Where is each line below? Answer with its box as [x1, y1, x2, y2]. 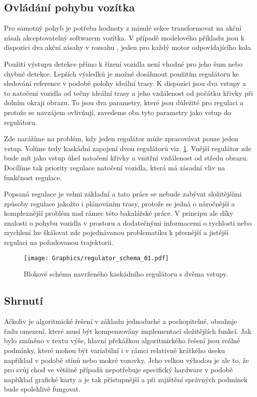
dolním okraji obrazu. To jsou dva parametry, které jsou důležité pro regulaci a [4, 97, 244, 108]
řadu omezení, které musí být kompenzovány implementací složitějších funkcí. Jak [4, 325, 252, 336]
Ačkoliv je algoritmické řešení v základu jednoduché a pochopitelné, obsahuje [4, 316, 237, 326]
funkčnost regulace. [4, 172, 62, 182]
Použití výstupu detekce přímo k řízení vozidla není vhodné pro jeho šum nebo [4, 58, 243, 69]
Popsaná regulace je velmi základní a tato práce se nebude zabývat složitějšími [4, 189, 242, 199]
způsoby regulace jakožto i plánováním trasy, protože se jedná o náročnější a [4, 198, 235, 208]
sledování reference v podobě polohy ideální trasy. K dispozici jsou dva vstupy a [4, 78, 246, 88]
